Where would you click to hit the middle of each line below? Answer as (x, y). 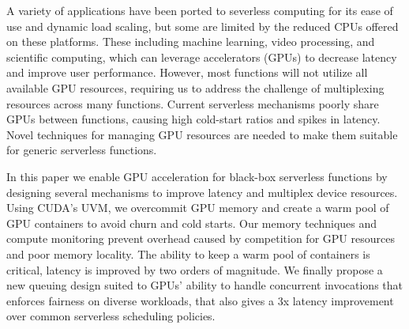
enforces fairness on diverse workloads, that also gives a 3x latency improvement (200, 300)
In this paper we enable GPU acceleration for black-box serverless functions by (197, 176)
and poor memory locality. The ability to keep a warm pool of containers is (188, 253)
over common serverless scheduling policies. (111, 316)
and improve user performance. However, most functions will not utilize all (187, 72)
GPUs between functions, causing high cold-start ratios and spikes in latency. (193, 119)
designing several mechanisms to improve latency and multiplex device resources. (202, 192)
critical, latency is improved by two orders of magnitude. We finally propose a (195, 269)
